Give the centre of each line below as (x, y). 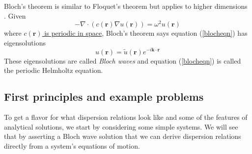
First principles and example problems (104, 97)
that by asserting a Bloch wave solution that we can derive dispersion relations (123, 136)
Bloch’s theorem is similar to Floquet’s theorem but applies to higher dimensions (126, 6)
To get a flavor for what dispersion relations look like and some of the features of (126, 117)
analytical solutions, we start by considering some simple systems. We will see (121, 126)
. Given (15, 15)
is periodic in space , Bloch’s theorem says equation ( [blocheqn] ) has (146, 33)
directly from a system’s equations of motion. (72, 145)
